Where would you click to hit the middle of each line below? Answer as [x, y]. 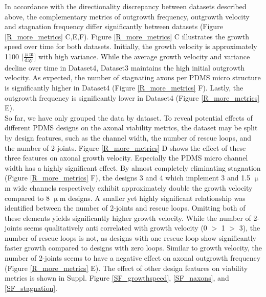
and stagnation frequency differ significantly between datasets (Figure [114, 26]
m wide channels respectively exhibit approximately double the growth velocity [129, 187]
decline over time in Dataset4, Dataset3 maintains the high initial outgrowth [125, 67]
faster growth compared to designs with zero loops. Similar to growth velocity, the [133, 248]
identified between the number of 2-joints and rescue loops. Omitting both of [125, 208]
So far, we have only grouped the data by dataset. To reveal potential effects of [129, 117]
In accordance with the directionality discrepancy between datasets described [126, 6]
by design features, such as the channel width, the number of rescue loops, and [128, 137]
